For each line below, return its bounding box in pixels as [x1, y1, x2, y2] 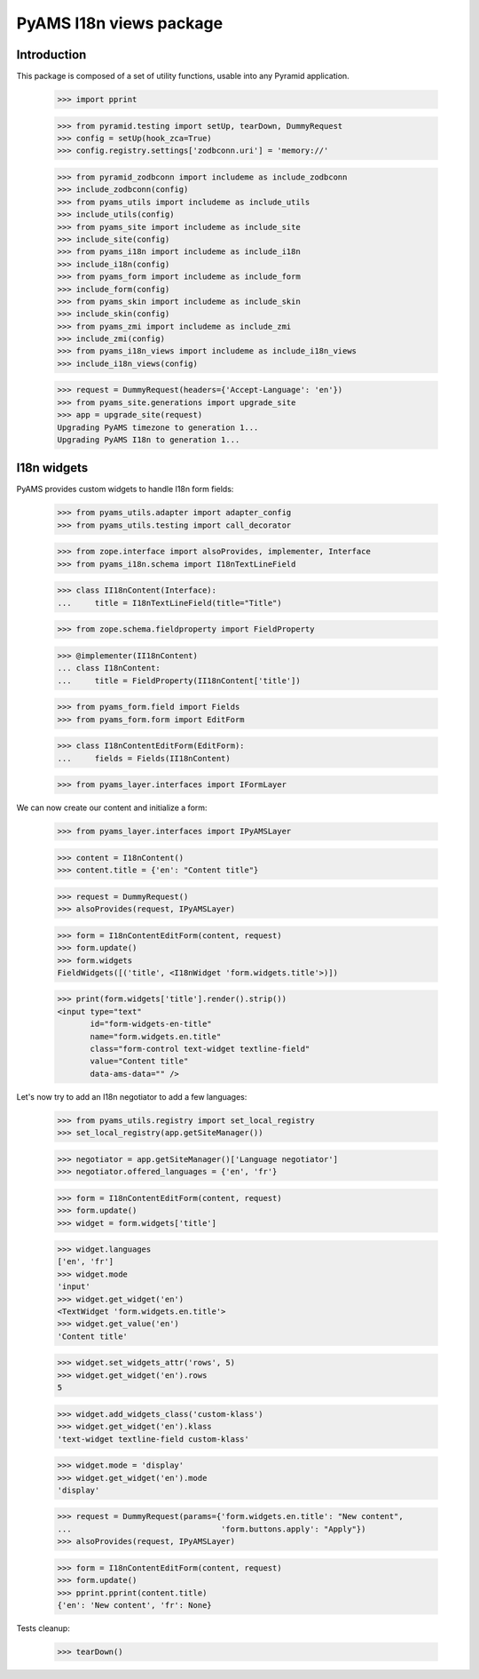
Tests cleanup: [16, 1623, 70, 1634]
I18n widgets [16, 460, 89, 475]
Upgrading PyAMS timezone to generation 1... [57, 422, 259, 433]
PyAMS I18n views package [16, 13, 224, 33]
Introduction [16, 47, 87, 62]
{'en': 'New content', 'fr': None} [57, 1600, 212, 1611]
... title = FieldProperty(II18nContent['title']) [57, 675, 301, 686]
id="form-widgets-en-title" [90, 1019, 212, 1030]
